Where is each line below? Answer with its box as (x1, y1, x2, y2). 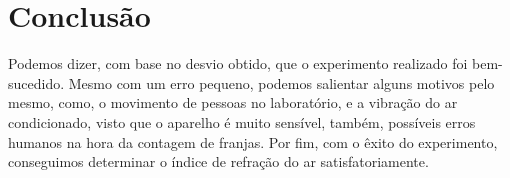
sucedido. (8, 72, 65, 93)
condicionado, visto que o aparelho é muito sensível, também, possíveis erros (8, 111, 476, 132)
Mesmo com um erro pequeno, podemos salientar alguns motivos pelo (68, 72, 495, 93)
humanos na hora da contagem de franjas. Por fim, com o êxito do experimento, (8, 131, 498, 152)
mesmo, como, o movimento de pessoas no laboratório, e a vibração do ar (8, 92, 458, 113)
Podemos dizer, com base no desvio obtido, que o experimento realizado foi (8, 53, 468, 74)
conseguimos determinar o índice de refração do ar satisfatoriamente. (8, 151, 429, 172)
